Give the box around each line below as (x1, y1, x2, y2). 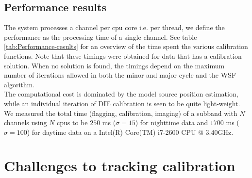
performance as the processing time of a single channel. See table (4, 32, 197, 42)
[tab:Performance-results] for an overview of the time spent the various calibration (4, 41, 248, 51)
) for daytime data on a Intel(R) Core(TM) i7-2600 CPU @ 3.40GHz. (27, 127, 234, 137)
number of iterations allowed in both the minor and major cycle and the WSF (4, 70, 236, 80)
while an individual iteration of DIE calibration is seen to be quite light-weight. (4, 98, 240, 108)
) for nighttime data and (135, 117, 208, 128)
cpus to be (57, 117, 88, 128)
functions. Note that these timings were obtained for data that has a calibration (4, 50, 242, 61)
